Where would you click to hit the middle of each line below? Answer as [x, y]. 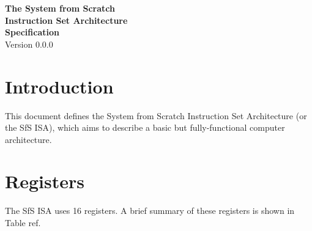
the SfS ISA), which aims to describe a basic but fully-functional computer [145, 127]
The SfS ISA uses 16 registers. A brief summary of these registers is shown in [150, 211]
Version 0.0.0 [29, 44]
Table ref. [23, 222]
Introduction [59, 86]
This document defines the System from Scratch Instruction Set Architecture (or [156, 115]
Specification [32, 32]
